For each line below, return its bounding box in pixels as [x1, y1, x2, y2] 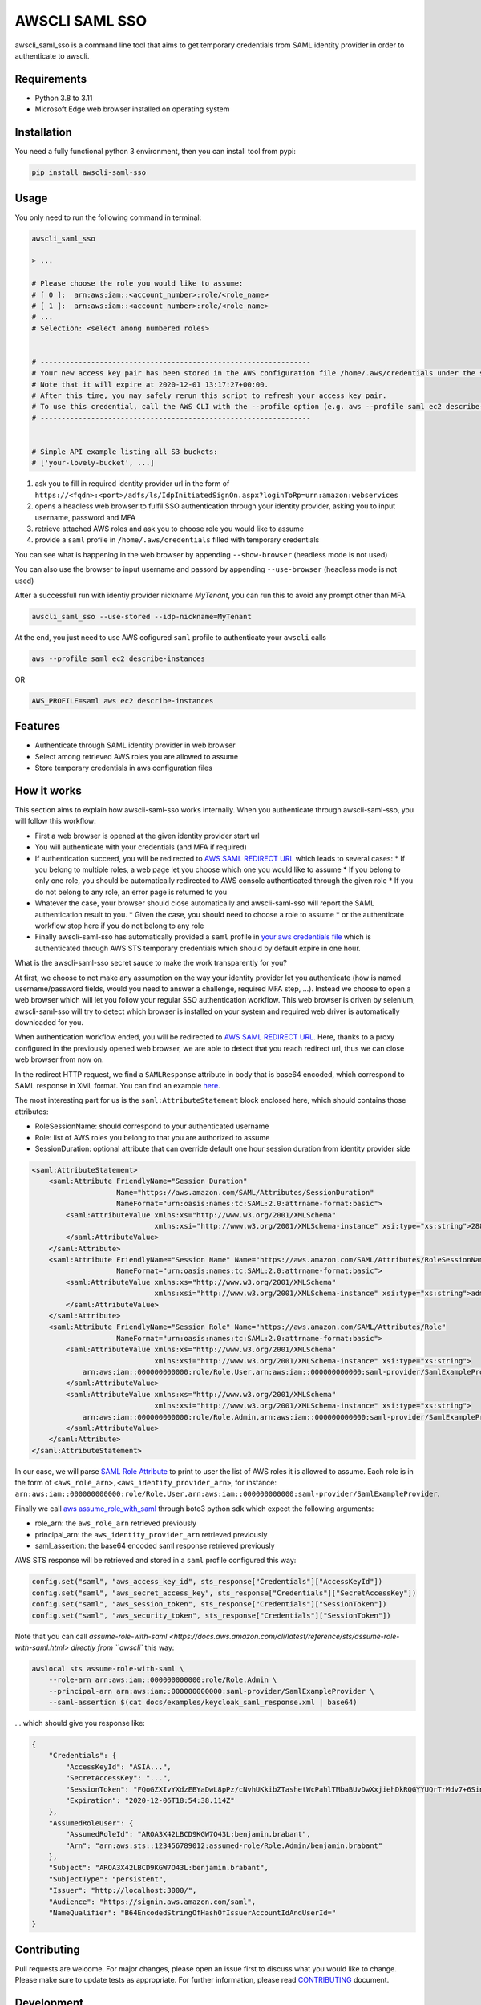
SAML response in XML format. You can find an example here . [14, 1081, 220, 1091]
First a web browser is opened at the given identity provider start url [34, 831, 260, 840]
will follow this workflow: [14, 816, 96, 826]
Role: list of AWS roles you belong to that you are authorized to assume [34, 1132, 270, 1142]
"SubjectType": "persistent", [48, 1874, 168, 1884]
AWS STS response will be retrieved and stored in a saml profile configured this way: [14, 1556, 297, 1566]
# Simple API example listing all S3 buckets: [31, 448, 218, 456]
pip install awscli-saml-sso [31, 168, 147, 177]
